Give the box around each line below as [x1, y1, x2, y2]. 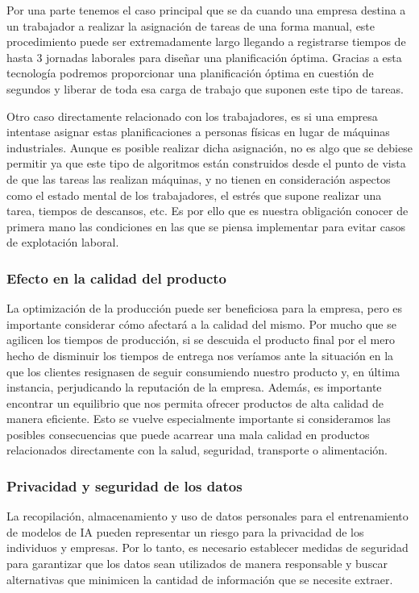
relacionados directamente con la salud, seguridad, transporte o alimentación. [6, 442, 388, 458]
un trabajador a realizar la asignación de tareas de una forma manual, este [6, 17, 375, 34]
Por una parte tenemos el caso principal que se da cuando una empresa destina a [6, 2, 406, 18]
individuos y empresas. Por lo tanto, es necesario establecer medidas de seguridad [6, 539, 409, 556]
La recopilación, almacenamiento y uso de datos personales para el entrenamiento [6, 508, 409, 525]
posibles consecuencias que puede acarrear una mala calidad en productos [6, 425, 370, 442]
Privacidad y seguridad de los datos [6, 475, 243, 496]
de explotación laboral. [6, 234, 119, 251]
